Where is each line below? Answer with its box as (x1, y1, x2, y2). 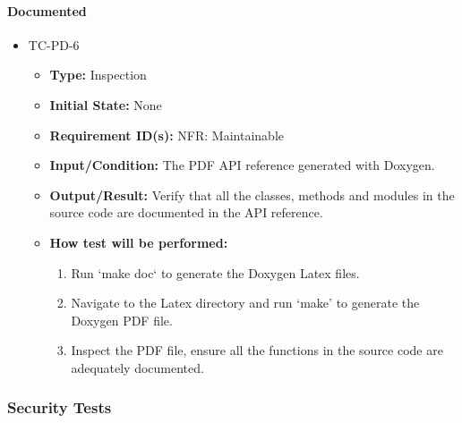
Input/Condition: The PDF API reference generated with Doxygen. (49, 156, 435, 174)
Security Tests (7, 396, 112, 419)
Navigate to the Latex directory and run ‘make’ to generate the (71, 293, 420, 312)
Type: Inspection (49, 65, 147, 84)
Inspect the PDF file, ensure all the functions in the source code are (71, 341, 443, 360)
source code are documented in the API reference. (49, 203, 323, 222)
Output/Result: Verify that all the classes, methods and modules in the (49, 185, 455, 204)
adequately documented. (71, 358, 204, 376)
